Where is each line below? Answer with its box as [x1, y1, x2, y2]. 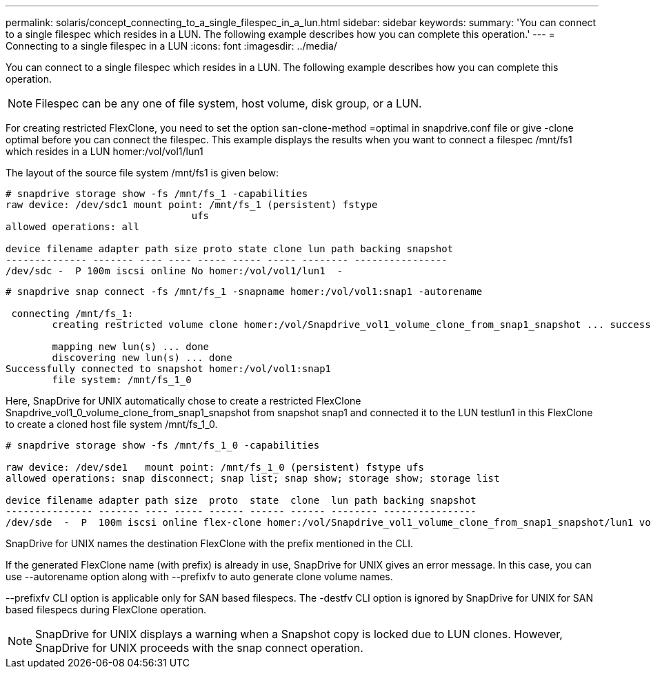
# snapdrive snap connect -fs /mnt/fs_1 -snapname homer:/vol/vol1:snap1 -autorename [6, 286, 483, 297]
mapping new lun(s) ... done [52, 341, 210, 352]
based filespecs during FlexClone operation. [6, 604, 207, 615]
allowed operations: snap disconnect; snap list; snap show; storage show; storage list [6, 473, 500, 484]
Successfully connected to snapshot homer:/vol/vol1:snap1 [6, 363, 332, 374]
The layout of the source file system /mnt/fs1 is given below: [6, 167, 279, 178]
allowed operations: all [6, 221, 139, 232]
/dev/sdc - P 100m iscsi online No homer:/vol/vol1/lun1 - [6, 265, 343, 276]
